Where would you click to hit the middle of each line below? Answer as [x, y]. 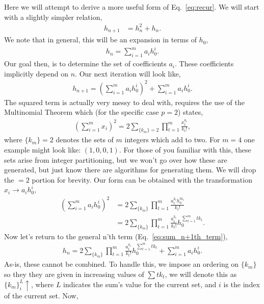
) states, [190, 112]
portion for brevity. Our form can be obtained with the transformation [142, 179]
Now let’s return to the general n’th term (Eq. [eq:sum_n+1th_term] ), [116, 236]
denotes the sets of [85, 140]
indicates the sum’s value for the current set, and [140, 284]
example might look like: [43, 150]
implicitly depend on [36, 73]
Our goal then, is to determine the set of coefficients [85, 64]
